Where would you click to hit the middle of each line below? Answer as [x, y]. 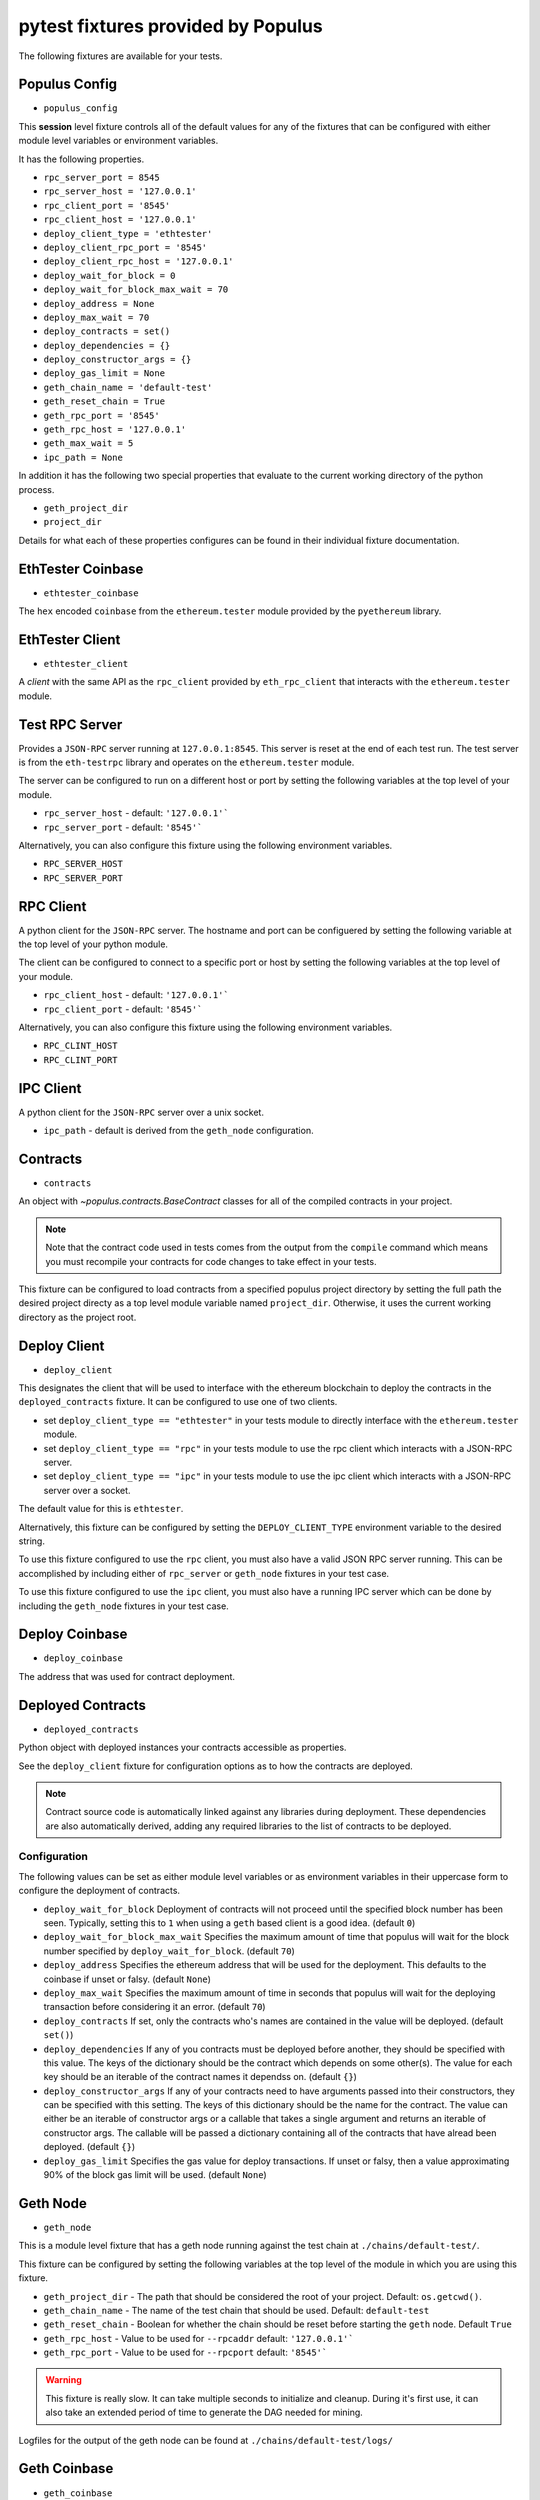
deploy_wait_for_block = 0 [109, 275]
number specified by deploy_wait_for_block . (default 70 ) [169, 1951]
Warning [63, 2380]
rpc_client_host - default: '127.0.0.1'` [136, 995]
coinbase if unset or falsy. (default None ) [127, 1979]
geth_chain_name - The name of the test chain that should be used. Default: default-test [236, 2310]
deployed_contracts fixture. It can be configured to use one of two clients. [178, 1402]
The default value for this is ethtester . [101, 1509]
